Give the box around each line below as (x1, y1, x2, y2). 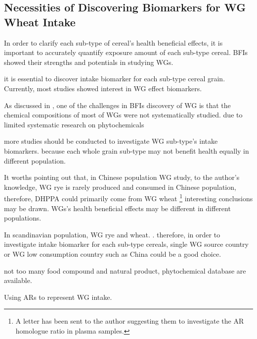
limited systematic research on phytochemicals (4, 119, 144, 129)
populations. (4, 213, 42, 223)
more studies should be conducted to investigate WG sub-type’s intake (4, 136, 218, 146)
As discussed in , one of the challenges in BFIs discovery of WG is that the (4, 100, 231, 110)
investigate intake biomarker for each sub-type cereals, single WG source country (4, 239, 249, 249)
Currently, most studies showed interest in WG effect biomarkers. (4, 83, 202, 93)
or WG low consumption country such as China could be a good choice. (4, 248, 221, 259)
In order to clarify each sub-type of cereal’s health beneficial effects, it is (4, 37, 223, 48)
